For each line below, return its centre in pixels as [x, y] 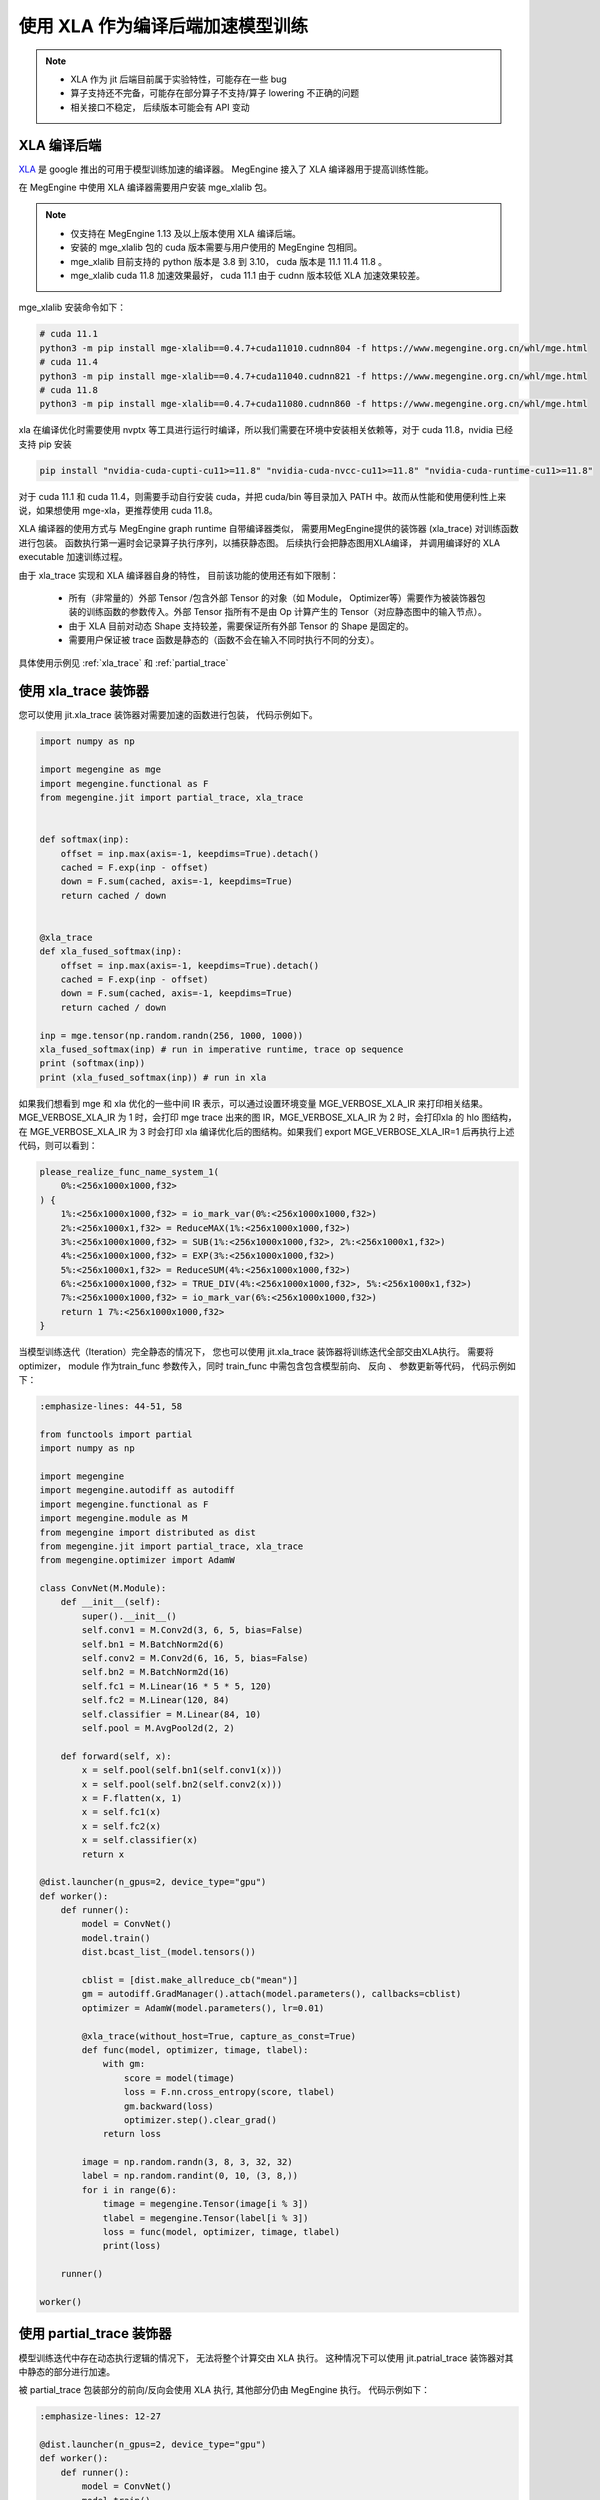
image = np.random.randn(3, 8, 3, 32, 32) [187, 2162]
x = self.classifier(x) [140, 1840]
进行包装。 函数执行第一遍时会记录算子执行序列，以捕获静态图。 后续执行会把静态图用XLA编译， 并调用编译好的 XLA [259, 542]
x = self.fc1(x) [121, 1812]
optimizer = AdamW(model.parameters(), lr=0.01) [203, 2008]
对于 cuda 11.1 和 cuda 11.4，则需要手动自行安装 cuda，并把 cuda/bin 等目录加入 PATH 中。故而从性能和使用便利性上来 [262, 496]
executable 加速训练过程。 [73, 557]
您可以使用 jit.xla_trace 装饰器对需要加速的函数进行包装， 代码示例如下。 [168, 715]
